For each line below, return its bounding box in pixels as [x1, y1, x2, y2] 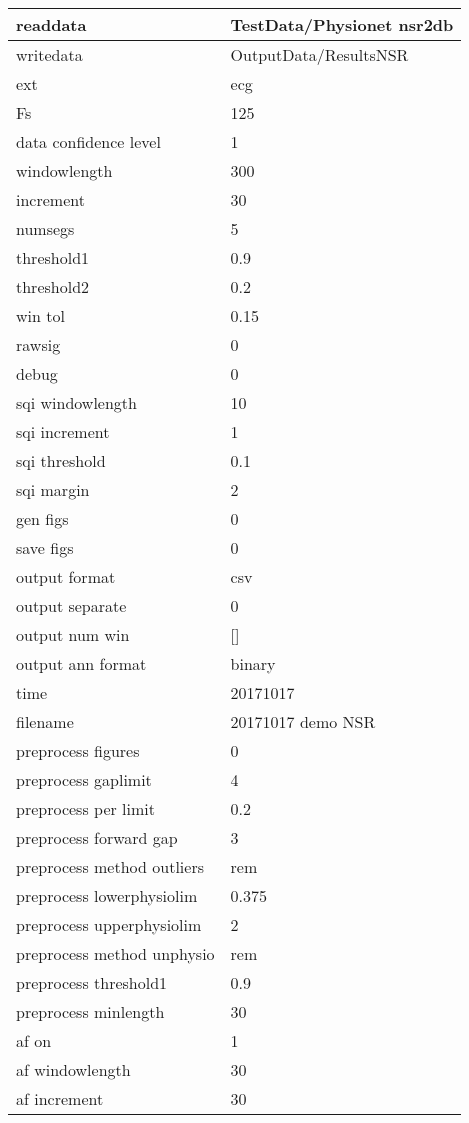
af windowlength [16, 1058, 131, 1081]
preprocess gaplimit [16, 768, 152, 791]
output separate [16, 594, 127, 617]
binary [230, 652, 276, 675]
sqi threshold [16, 449, 106, 472]
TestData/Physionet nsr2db [230, 13, 454, 36]
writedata [16, 43, 83, 66]
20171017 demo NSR [230, 710, 376, 733]
